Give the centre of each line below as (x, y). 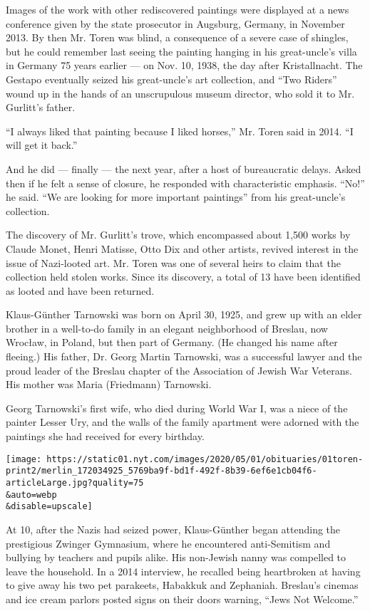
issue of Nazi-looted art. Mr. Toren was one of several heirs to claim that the (173, 262)
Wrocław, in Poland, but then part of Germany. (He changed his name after (172, 342)
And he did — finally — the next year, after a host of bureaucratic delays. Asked (184, 168)
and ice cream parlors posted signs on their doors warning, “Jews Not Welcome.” (182, 599)
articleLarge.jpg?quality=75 (75, 482)
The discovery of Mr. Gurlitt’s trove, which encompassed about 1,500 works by (178, 235)
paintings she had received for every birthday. (105, 436)
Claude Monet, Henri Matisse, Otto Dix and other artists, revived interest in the (182, 248)
